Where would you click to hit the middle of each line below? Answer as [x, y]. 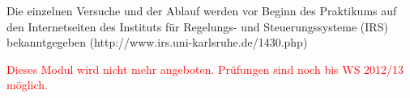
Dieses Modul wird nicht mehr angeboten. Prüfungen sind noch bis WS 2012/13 [205, 69]
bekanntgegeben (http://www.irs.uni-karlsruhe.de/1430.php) [157, 42]
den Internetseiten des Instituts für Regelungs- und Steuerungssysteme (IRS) [197, 26]
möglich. [27, 85]
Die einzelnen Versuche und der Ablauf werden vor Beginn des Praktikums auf [202, 10]
